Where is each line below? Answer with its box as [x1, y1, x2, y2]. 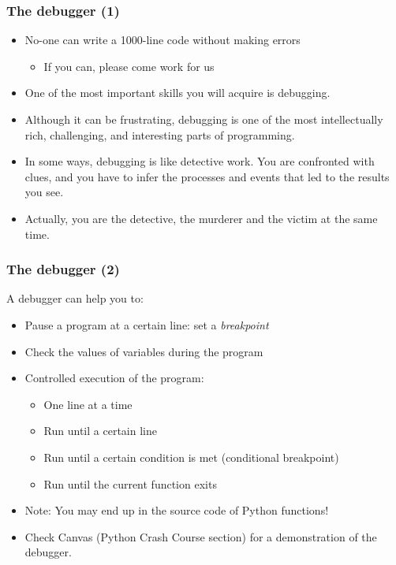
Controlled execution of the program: [24, 370, 204, 386]
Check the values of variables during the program [24, 343, 263, 359]
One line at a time [43, 396, 133, 412]
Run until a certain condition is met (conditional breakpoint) [43, 448, 339, 465]
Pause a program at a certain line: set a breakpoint [24, 316, 269, 333]
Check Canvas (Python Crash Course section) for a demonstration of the [24, 528, 377, 545]
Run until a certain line [43, 422, 157, 439]
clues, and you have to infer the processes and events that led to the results [24, 168, 390, 184]
